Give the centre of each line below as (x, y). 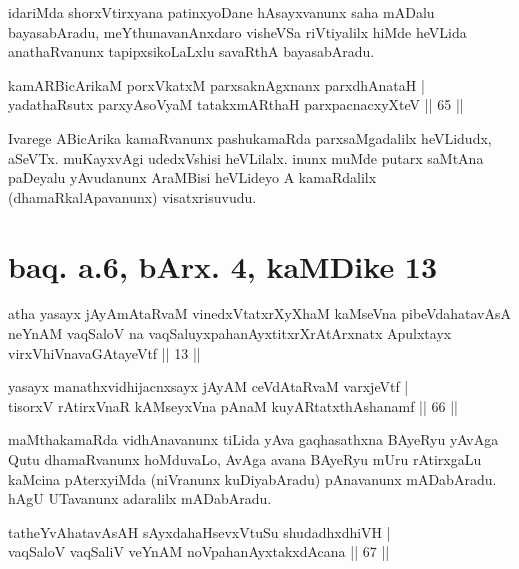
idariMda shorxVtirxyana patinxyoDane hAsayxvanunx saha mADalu (221, 12)
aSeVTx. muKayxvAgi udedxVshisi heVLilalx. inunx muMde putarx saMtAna (246, 157)
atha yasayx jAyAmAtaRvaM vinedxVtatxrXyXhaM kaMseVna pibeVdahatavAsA (259, 313)
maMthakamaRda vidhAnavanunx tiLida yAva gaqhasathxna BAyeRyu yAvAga (253, 439)
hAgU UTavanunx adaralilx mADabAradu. (140, 498)
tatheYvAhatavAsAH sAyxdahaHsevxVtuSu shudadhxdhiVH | (199, 531)
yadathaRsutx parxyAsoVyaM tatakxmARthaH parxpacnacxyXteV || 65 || (236, 104)
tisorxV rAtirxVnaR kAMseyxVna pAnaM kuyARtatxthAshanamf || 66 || (233, 405)
